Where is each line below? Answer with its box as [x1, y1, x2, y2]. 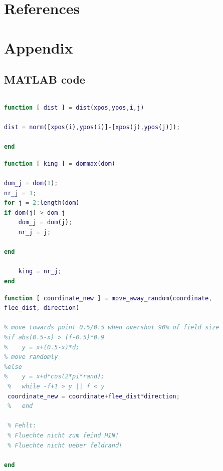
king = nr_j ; [18, 268, 62, 275]
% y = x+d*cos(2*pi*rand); [4, 373, 105, 380]
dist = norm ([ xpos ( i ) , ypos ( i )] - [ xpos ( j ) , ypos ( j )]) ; [4, 124, 180, 131]
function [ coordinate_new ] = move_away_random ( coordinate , [4, 294, 212, 302]
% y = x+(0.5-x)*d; [4, 343, 80, 351]
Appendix [4, 37, 73, 58]
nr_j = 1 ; [4, 189, 37, 197]
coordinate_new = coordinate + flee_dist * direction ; [8, 392, 180, 400]
